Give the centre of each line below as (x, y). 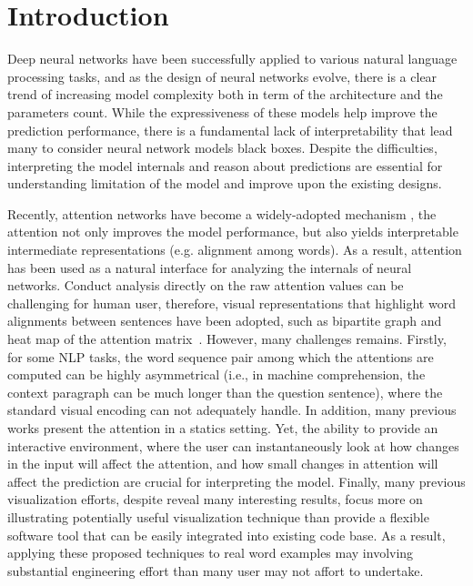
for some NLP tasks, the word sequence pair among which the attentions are (221, 356)
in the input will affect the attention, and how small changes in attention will (223, 464)
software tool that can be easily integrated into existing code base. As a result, (226, 535)
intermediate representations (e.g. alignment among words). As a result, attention (235, 250)
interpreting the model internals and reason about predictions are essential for (225, 165)
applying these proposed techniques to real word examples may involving (211, 553)
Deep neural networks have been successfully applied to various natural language (232, 59)
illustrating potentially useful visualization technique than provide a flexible (218, 516)
